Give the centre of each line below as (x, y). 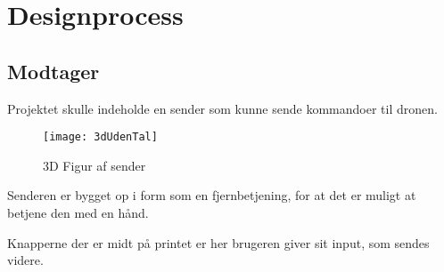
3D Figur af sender (95, 165)
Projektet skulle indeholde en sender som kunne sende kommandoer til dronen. (222, 108)
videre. (25, 260)
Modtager (53, 71)
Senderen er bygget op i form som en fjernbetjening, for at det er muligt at (212, 195)
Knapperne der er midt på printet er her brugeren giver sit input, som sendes (218, 242)
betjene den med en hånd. (78, 213)
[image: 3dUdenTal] (100, 137)
